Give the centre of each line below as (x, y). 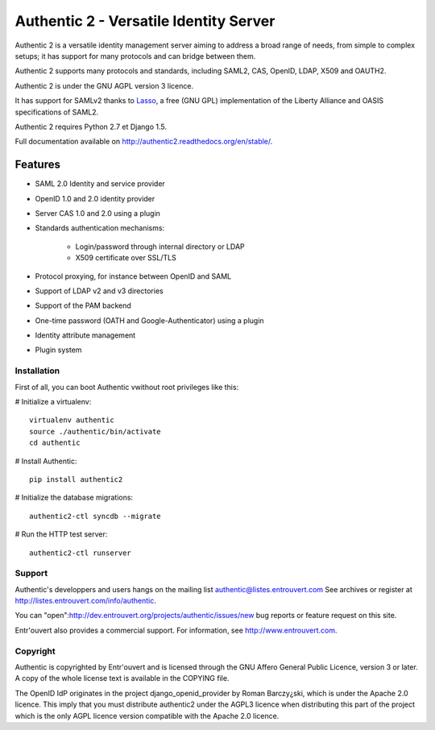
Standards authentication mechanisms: (100, 228)
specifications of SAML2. (57, 112)
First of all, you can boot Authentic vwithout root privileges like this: (127, 387)
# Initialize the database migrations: (74, 498)
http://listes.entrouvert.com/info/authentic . (85, 601)
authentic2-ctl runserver (81, 553)
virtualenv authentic (72, 420)
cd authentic (55, 443)
